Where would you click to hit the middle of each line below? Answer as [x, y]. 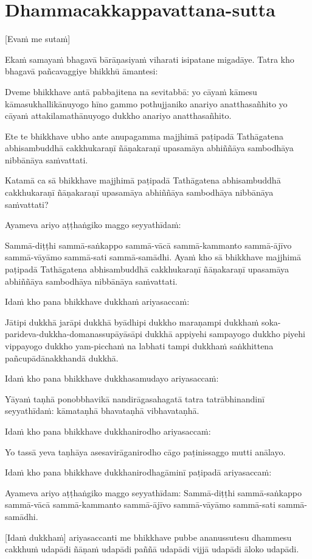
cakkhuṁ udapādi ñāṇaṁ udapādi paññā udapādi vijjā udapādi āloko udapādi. [152, 549]
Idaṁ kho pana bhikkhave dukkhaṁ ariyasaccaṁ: [97, 301]
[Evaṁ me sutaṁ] [38, 39]
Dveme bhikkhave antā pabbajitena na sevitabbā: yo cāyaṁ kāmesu [131, 91]
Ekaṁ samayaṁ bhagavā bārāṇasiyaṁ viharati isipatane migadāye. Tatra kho [150, 59]
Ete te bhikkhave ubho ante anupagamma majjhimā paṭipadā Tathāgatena [144, 136]
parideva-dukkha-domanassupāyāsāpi [74, 334]
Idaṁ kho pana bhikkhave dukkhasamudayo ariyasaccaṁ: [112, 378]
